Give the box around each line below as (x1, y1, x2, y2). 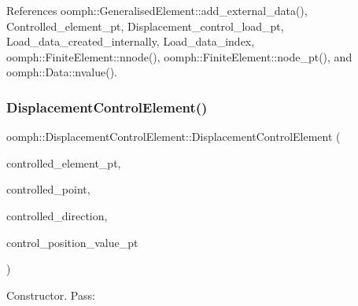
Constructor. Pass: (6, 286, 95, 303)
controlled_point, (6, 181, 90, 197)
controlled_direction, (6, 207, 108, 223)
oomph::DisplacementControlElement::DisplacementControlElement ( (6, 128, 341, 145)
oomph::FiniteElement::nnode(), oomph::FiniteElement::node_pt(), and (6, 48, 352, 65)
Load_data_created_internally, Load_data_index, (6, 33, 255, 50)
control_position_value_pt (6, 234, 138, 250)
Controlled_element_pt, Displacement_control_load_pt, (6, 17, 284, 34)
